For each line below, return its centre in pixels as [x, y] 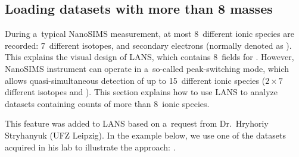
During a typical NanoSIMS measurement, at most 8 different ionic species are [149, 34]
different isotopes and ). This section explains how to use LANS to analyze [141, 92]
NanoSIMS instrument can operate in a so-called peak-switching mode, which [147, 68]
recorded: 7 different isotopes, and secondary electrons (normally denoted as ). [148, 45]
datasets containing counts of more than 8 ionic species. [107, 103]
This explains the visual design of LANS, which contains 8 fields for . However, [149, 57]
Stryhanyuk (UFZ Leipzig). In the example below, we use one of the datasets [145, 135]
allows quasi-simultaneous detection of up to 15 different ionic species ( [135, 80]
